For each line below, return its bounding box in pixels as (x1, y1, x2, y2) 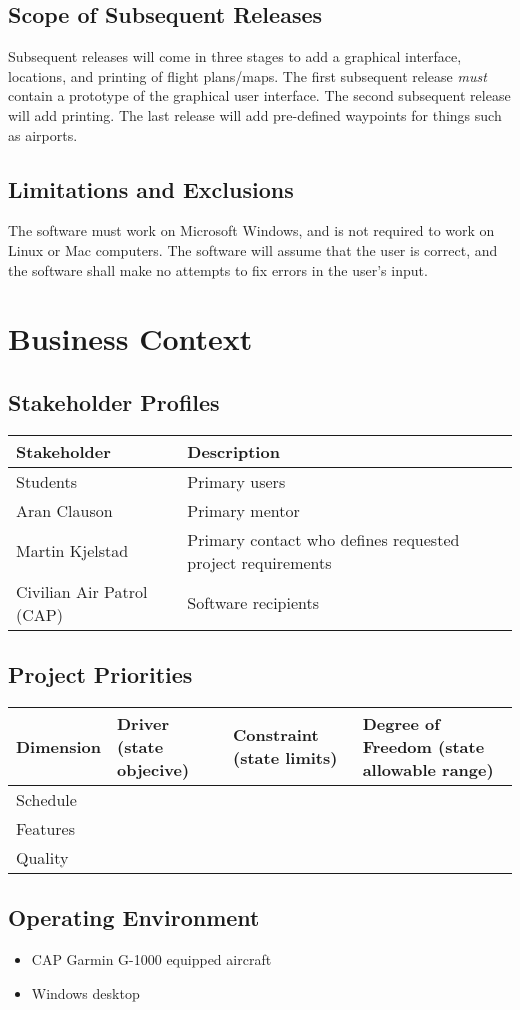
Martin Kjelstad (16, 539, 129, 563)
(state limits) (233, 746, 338, 770)
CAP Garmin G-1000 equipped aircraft (31, 949, 272, 970)
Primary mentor (187, 498, 300, 522)
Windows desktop (31, 982, 140, 1003)
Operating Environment (8, 902, 260, 933)
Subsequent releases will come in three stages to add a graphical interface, (8, 46, 462, 67)
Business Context (8, 318, 253, 359)
